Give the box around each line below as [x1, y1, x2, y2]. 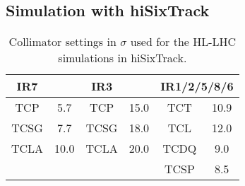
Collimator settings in [8, 33, 116, 50]
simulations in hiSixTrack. [58, 50, 187, 66]
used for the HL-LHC [130, 33, 237, 50]
